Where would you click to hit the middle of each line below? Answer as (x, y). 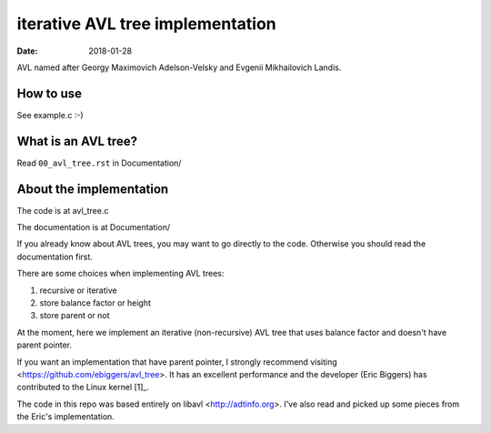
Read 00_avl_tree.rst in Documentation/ (99, 163)
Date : (27, 51)
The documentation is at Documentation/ (94, 227)
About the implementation (93, 189)
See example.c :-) (50, 115)
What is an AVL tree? (77, 141)
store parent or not (75, 316)
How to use (49, 93)
